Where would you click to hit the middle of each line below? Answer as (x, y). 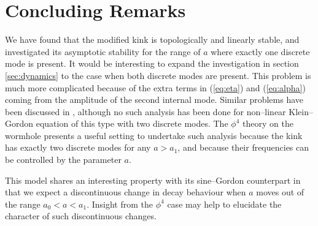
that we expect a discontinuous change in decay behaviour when (126, 192)
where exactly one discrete (260, 51)
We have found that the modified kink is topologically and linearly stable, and (152, 40)
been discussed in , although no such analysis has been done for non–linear (145, 111)
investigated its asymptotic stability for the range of (103, 51)
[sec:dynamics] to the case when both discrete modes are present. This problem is (158, 75)
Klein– (301, 111)
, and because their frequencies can (243, 147)
